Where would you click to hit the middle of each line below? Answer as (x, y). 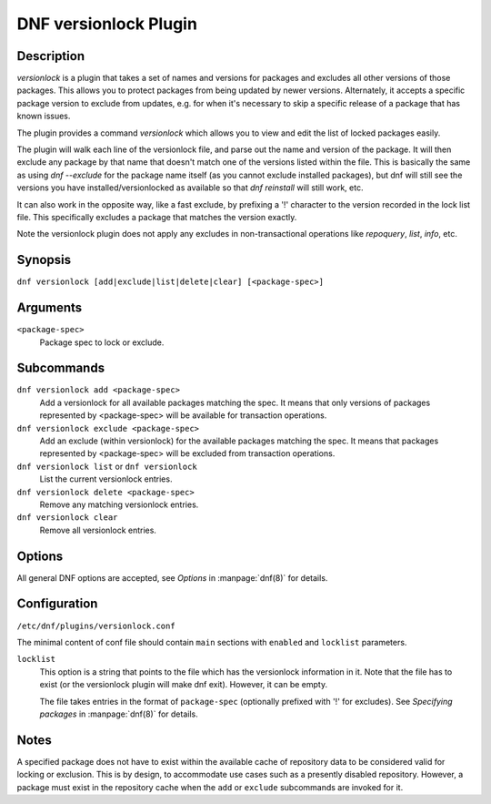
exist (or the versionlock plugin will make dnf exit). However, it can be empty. (183, 685)
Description (51, 56)
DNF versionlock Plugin (107, 24)
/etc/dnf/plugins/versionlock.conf (96, 626)
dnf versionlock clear (67, 518)
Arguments (50, 308)
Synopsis (44, 260)
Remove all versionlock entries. (98, 530)
